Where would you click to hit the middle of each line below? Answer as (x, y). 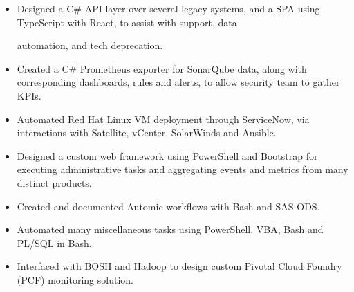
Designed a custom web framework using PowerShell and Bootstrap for (167, 155)
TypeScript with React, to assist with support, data (127, 22)
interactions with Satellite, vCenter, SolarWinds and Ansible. (147, 133)
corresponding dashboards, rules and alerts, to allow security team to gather (178, 82)
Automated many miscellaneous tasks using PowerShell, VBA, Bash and (170, 229)
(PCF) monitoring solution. (75, 279)
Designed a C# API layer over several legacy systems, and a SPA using (168, 8)
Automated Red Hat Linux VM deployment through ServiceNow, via (163, 119)
